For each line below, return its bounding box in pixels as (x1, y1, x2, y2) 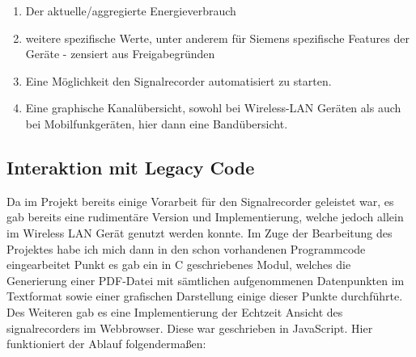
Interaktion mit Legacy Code (6, 154, 255, 179)
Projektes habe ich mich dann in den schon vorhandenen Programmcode (6, 240, 366, 257)
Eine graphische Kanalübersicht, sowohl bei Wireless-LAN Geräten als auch (25, 99, 401, 116)
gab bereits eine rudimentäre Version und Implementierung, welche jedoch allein (6, 208, 404, 225)
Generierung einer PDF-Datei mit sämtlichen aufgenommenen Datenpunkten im (6, 271, 405, 288)
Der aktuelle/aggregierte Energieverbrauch (25, 2, 236, 19)
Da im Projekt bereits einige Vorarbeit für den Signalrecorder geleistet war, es (6, 192, 394, 209)
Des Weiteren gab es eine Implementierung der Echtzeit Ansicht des (6, 303, 343, 320)
